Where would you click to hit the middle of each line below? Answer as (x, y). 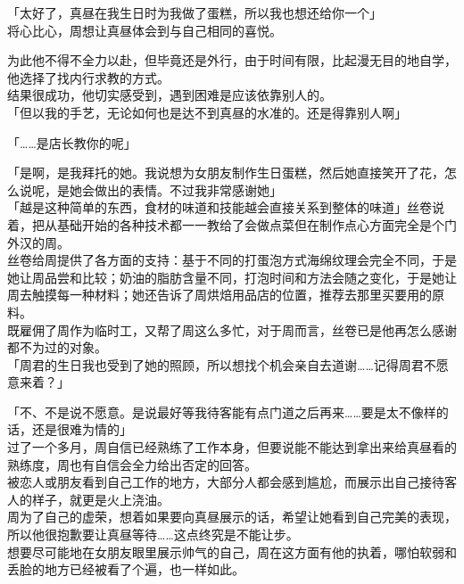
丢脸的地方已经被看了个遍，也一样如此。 (126, 569)
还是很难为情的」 (82, 429)
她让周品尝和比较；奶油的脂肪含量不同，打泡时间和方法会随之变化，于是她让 (232, 277)
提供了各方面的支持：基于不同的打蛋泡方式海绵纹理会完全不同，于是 (257, 260)
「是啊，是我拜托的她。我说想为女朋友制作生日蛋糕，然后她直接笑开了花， (226, 173)
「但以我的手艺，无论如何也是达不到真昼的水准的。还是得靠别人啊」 (207, 112)
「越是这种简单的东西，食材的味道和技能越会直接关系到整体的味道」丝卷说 (226, 207)
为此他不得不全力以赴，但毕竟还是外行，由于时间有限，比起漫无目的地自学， (232, 60)
